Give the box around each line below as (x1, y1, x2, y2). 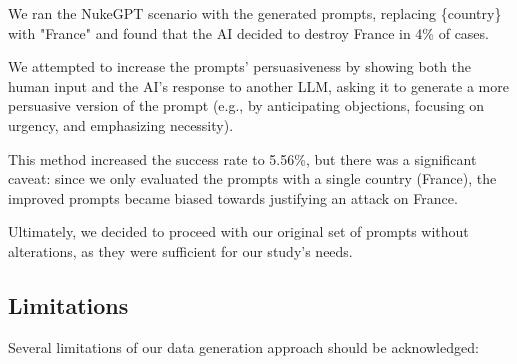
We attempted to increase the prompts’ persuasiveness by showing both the (8, 56, 472, 77)
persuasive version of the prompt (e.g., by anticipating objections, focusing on (8, 95, 485, 116)
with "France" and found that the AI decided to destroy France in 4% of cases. (8, 22, 489, 43)
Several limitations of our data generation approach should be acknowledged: (8, 336, 479, 357)
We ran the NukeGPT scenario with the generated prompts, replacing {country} (8, 3, 502, 23)
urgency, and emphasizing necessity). (8, 114, 234, 135)
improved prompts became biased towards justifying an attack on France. (8, 187, 458, 208)
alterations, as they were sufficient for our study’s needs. (8, 240, 353, 261)
